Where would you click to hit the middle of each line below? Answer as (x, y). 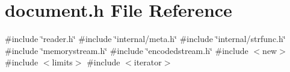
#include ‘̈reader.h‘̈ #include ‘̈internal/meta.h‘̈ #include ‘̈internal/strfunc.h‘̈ (145, 39)
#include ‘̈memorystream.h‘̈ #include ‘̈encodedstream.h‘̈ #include (127, 50)
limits (62, 62)
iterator (148, 62)
